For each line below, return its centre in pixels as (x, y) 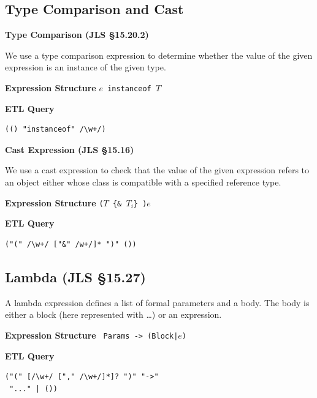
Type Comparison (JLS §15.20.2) (77, 35)
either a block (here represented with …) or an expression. (113, 314)
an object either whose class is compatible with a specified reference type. (143, 182)
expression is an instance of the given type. (86, 67)
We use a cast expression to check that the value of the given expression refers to (157, 170)
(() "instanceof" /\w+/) (55, 130)
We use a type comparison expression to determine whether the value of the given (159, 55)
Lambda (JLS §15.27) (75, 276)
